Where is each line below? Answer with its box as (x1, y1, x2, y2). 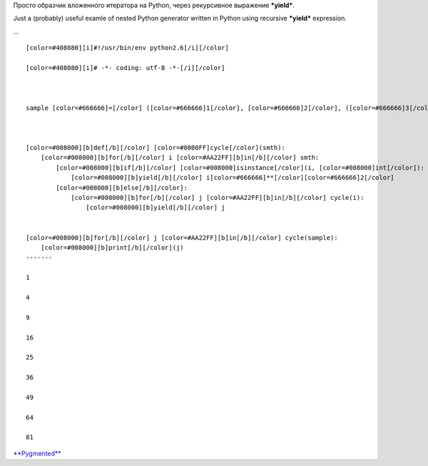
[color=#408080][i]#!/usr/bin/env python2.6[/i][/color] (26, 44, 230, 52)
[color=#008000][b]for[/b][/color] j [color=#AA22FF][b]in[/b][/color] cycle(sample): (26, 233, 338, 242)
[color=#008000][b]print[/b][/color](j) (40, 243, 185, 251)
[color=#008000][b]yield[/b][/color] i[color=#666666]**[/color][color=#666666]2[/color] (71, 173, 395, 182)
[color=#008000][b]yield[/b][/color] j (86, 203, 225, 212)
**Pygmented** (13, 449, 62, 457)
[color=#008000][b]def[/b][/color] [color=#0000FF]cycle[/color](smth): (26, 143, 285, 152)
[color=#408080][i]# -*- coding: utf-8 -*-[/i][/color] (26, 64, 225, 71)
